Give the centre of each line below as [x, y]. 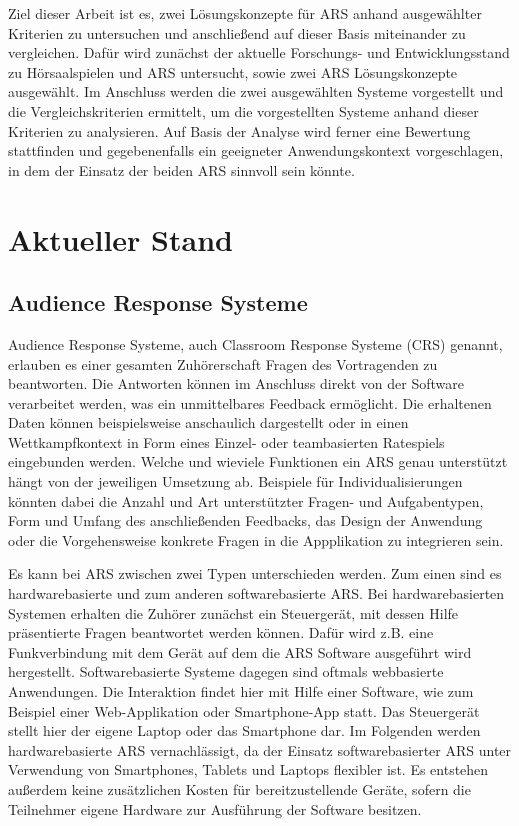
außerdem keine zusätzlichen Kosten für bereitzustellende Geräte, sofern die [239, 788]
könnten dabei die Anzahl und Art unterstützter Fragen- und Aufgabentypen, [246, 500]
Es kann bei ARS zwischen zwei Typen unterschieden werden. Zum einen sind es [255, 573]
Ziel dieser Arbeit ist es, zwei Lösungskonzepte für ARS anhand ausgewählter [245, 13]
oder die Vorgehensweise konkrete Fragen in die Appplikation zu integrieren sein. [256, 539]
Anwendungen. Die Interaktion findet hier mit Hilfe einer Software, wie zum [241, 691]
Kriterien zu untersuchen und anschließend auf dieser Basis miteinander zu [237, 32]
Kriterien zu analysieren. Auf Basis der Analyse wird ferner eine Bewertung [239, 130]
